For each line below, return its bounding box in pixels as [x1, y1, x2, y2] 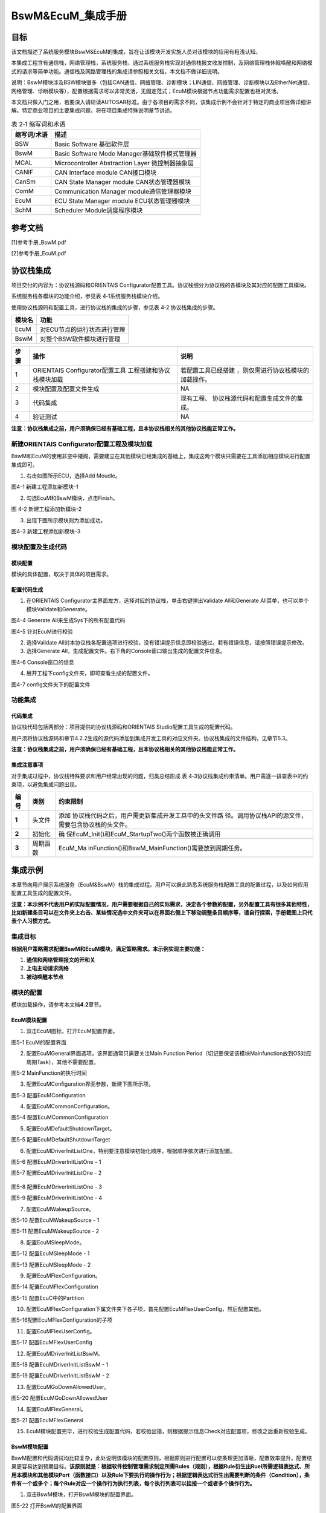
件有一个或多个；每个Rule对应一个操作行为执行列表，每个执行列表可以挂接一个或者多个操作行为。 [11, 1480, 256, 1487]
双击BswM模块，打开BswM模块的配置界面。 [26, 1491, 137, 1498]
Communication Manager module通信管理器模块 [54, 188, 192, 196]
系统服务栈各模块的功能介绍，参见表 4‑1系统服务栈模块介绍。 [11, 292, 163, 300]
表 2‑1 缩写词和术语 [11, 120, 66, 128]
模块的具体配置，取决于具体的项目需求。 [11, 570, 112, 577]
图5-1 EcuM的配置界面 [11, 1039, 66, 1046]
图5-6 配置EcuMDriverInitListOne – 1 [11, 1158, 101, 1166]
